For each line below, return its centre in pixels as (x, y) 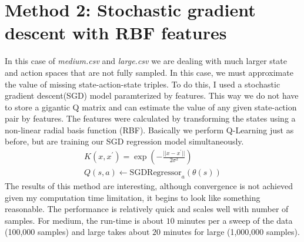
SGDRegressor (156, 173)
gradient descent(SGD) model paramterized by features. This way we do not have (152, 95)
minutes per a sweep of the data (235, 220)
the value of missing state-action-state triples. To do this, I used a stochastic (143, 84)
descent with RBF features (116, 33)
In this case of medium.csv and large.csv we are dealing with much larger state (146, 61)
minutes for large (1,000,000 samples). (231, 232)
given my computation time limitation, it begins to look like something (133, 197)
